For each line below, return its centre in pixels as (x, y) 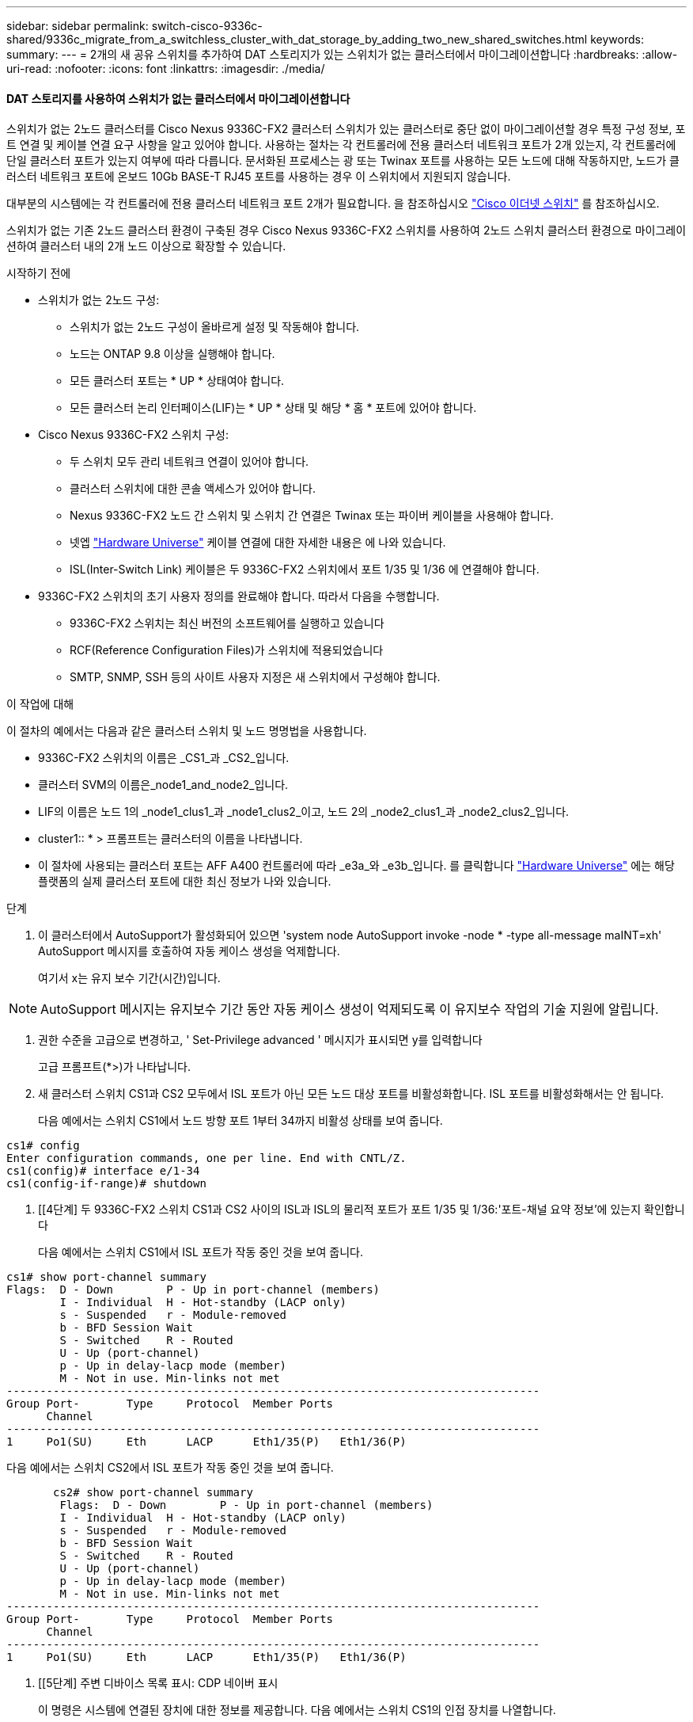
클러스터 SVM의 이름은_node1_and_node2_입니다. (163, 785)
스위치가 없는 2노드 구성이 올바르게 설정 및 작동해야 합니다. (215, 327)
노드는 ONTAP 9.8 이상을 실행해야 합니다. (172, 354)
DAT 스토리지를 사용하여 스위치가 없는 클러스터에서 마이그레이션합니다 (178, 98)
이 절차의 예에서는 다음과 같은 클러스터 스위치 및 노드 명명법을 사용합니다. (187, 731)
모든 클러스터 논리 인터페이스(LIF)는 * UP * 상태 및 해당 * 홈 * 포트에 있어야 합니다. (273, 408)
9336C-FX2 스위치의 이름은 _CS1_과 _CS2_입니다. (164, 758)
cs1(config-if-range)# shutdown (106, 1184)
